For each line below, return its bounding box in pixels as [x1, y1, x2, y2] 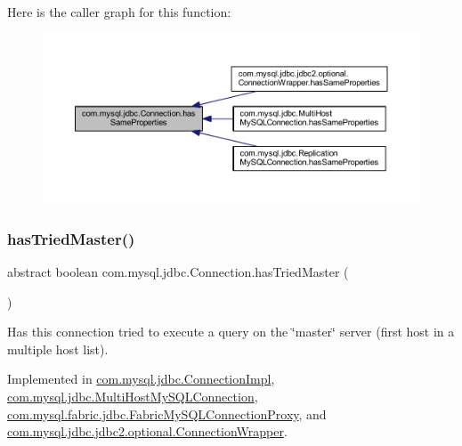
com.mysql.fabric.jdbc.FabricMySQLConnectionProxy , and [7, 404, 327, 423]
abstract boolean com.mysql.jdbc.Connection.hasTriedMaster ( [7, 262, 349, 280]
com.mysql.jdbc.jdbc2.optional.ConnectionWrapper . [7, 422, 288, 441]
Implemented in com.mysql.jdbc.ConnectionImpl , [7, 369, 275, 388]
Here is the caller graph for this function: [7, 3, 231, 20]
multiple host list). [7, 339, 109, 358]
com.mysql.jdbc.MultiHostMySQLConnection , [7, 386, 258, 405]
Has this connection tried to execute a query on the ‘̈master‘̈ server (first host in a [7, 322, 455, 341]
